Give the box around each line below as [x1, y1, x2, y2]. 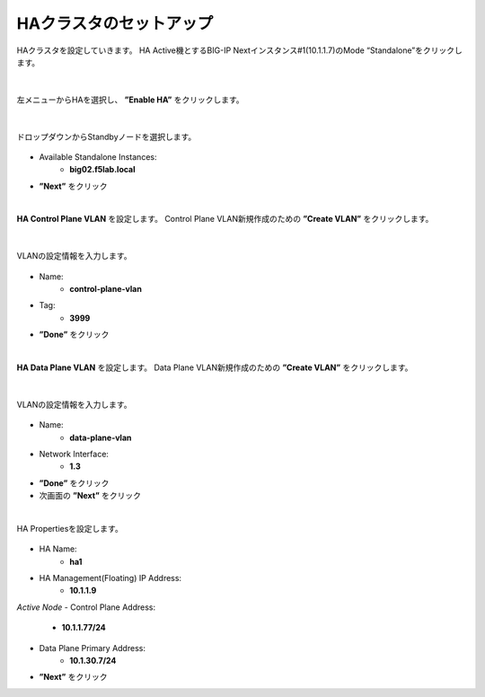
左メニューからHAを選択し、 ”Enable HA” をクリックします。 [16, 94, 244, 105]
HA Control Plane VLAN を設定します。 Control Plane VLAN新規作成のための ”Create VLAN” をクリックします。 [16, 214, 434, 225]
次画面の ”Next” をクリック [39, 490, 142, 501]
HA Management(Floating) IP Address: [39, 573, 182, 584]
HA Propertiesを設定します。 [16, 523, 123, 534]
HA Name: [39, 543, 77, 554]
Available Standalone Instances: [39, 151, 157, 162]
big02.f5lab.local [69, 164, 136, 175]
